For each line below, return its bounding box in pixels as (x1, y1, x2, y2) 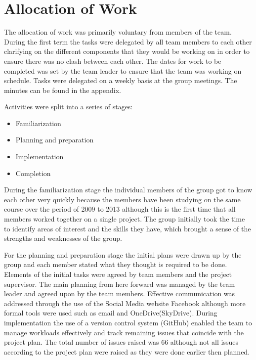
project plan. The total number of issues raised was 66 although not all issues (4, 337, 238, 347)
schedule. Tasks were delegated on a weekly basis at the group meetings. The (4, 75, 237, 86)
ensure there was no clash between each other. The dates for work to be (4, 55, 221, 66)
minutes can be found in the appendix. (4, 85, 121, 95)
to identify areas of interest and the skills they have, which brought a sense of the (4, 223, 251, 233)
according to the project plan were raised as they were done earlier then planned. (4, 346, 250, 357)
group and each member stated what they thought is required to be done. (4, 259, 227, 270)
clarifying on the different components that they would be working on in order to (4, 46, 250, 56)
